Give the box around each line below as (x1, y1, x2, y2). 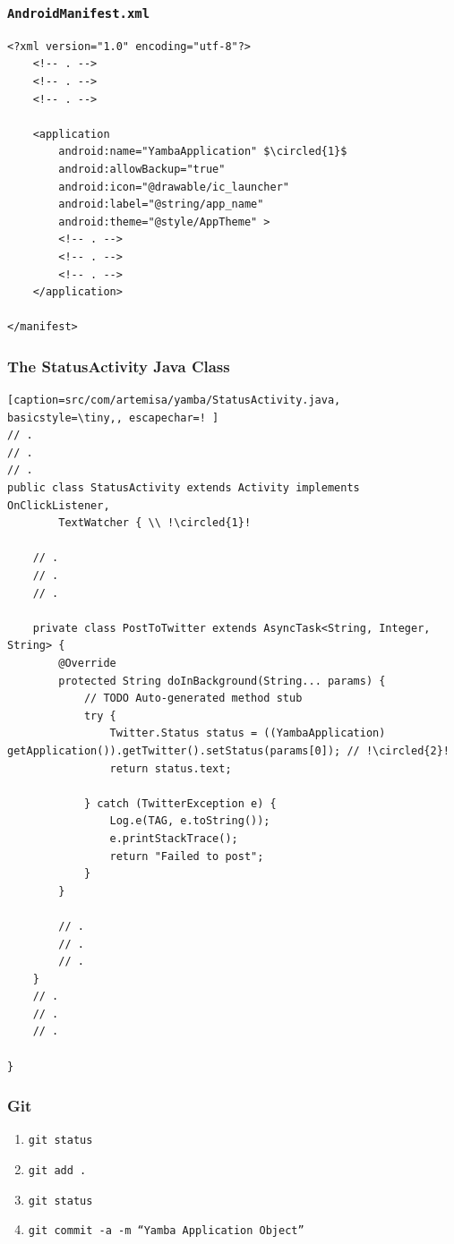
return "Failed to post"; (109, 849, 264, 863)
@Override (58, 657, 116, 669)
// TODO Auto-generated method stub (83, 692, 303, 705)
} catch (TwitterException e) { (83, 797, 277, 810)
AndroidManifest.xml (7, 5, 150, 21)
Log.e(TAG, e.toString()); (109, 814, 270, 828)
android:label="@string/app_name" (58, 198, 264, 211)
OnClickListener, (7, 498, 110, 512)
